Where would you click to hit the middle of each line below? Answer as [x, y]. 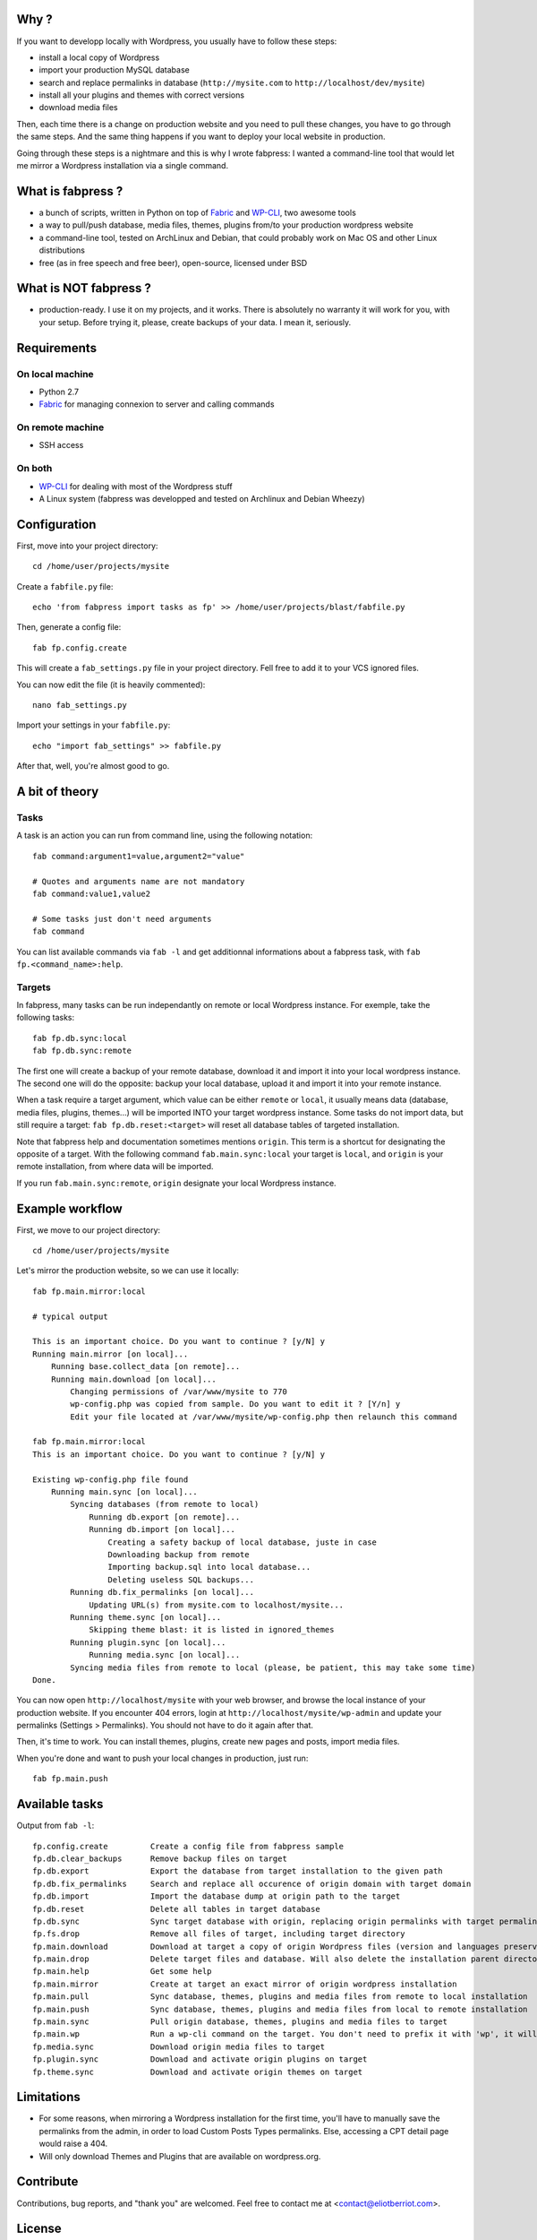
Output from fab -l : [55, 1826]
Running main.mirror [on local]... [111, 1354]
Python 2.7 [59, 392]
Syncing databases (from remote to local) [165, 1504]
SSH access [61, 445]
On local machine [55, 374]
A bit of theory [58, 792]
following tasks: [46, 1018]
